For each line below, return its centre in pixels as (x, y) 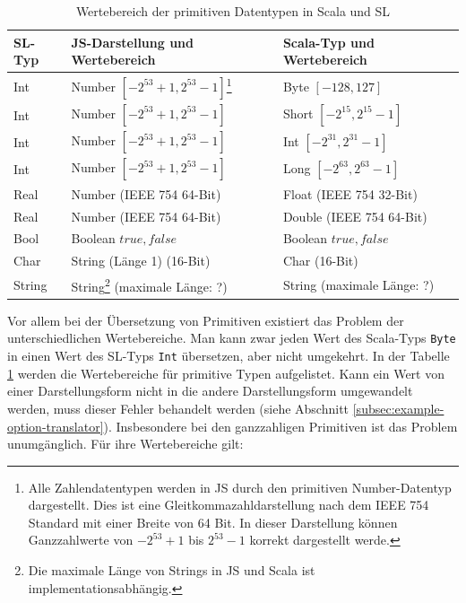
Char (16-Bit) (320, 261)
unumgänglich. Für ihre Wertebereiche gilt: (125, 444)
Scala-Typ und (328, 42)
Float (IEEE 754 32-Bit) (350, 193)
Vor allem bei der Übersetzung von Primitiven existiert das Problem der (206, 320)
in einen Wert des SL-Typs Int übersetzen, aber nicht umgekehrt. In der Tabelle (229, 356)
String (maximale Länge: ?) (358, 284)
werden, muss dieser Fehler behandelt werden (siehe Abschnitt (178, 408)
